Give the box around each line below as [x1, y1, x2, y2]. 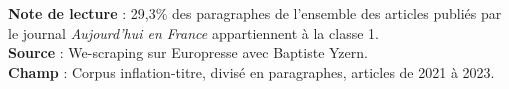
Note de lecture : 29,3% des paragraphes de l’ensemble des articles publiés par [8, 3, 502, 23]
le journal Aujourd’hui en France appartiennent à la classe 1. [8, 22, 379, 43]
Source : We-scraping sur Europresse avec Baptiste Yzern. [8, 42, 368, 63]
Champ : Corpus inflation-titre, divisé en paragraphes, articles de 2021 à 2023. [8, 61, 495, 82]
